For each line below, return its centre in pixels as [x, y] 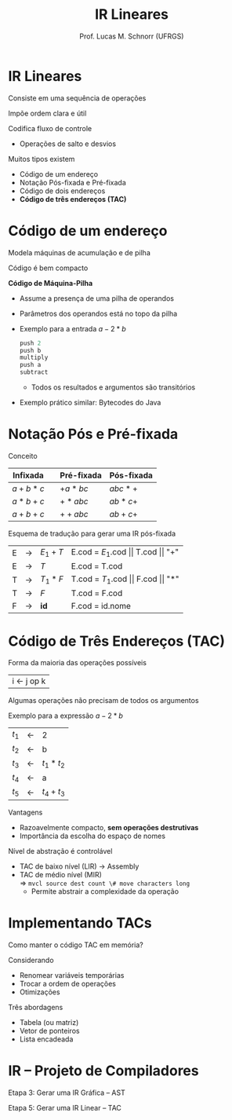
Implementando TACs [80, 923]
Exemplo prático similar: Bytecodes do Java [90, 403]
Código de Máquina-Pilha [51, 283]
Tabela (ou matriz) [49, 1023]
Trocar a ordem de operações [67, 984]
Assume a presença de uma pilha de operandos [97, 298]
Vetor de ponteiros [49, 1031]
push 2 [30, 343]
